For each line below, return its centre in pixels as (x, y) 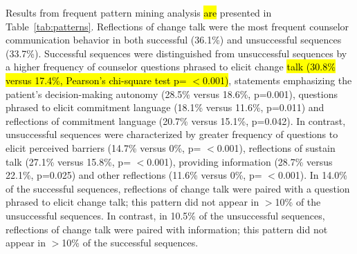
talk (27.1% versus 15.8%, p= (68, 161)
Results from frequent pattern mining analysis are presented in (139, 12)
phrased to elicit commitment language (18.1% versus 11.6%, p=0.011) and (165, 107)
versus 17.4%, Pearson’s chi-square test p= (96, 80)
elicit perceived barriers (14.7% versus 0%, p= (103, 147)
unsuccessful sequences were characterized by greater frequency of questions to (172, 134)
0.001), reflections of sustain (276, 147)
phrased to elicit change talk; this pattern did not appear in (132, 202)
